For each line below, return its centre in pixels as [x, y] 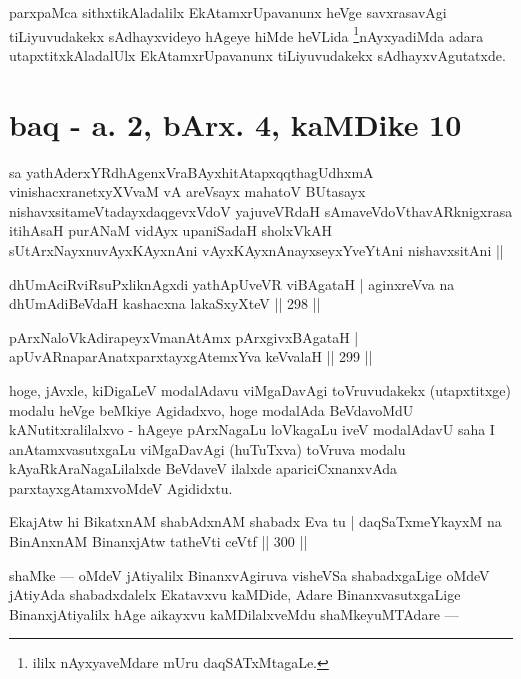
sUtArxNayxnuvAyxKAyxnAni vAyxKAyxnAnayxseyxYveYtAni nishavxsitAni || [256, 249]
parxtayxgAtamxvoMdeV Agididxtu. [121, 487]
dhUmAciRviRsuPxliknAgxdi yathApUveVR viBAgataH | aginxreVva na [232, 283]
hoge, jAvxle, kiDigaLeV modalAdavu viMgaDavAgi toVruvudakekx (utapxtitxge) [260, 389]
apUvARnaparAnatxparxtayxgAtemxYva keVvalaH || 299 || [191, 356]
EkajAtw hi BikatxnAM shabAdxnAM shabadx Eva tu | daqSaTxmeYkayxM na [255, 521]
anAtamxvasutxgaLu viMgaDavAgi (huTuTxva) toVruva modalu [207, 448]
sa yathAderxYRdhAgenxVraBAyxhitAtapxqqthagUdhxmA [191, 171]
